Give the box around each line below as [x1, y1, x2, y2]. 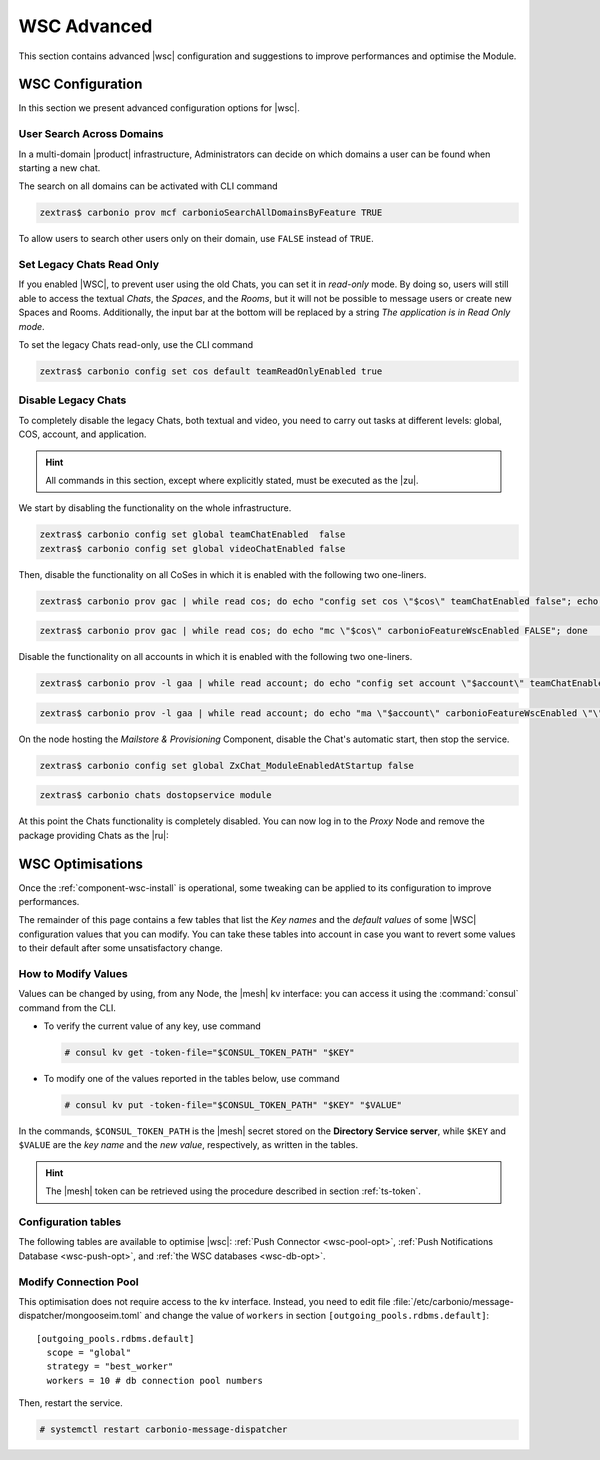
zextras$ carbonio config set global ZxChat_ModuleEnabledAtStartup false [39, 760, 415, 771]
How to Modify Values [18, 966, 129, 980]
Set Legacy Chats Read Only [18, 258, 160, 272]
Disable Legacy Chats [18, 393, 127, 407]
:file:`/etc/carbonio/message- [392, 1295, 514, 1307]
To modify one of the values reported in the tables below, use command [43, 1073, 340, 1085]
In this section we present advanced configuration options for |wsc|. [18, 102, 300, 114]
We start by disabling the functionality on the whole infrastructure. [18, 502, 292, 514]
